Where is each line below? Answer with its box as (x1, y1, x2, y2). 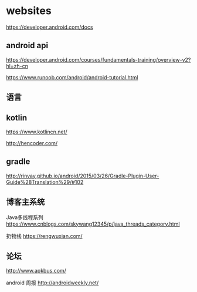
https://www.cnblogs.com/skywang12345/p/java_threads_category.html (6, 220, 180, 227)
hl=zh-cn (6, 62, 28, 69)
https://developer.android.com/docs (6, 24, 93, 31)
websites (6, 4, 52, 18)
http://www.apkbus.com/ (6, 267, 66, 274)
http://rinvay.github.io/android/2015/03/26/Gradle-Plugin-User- (6, 172, 159, 179)
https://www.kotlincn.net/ (6, 128, 67, 135)
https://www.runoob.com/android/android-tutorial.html (6, 73, 138, 80)
